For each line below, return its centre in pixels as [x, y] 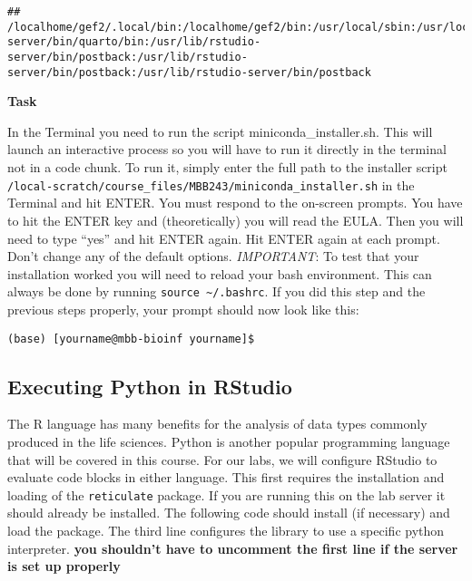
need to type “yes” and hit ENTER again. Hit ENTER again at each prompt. [224, 238]
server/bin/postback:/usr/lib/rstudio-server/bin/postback [189, 72]
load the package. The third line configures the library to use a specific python [226, 531]
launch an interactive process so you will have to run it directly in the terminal [227, 149]
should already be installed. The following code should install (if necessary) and [229, 513]
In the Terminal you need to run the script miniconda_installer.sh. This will [220, 131]
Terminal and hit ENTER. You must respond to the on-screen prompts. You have [235, 203]
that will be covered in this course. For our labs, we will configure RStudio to [222, 459]
